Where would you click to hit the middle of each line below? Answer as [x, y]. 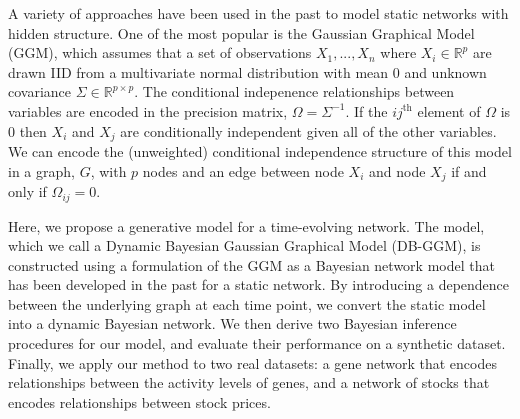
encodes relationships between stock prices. [139, 401]
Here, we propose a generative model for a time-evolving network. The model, [246, 225]
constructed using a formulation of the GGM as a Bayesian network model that [251, 264]
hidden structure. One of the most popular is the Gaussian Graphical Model [241, 32]
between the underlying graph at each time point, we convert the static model [247, 303]
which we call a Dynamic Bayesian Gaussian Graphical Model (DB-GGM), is [244, 245]
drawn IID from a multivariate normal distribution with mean [198, 71]
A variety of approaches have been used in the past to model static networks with [258, 13]
